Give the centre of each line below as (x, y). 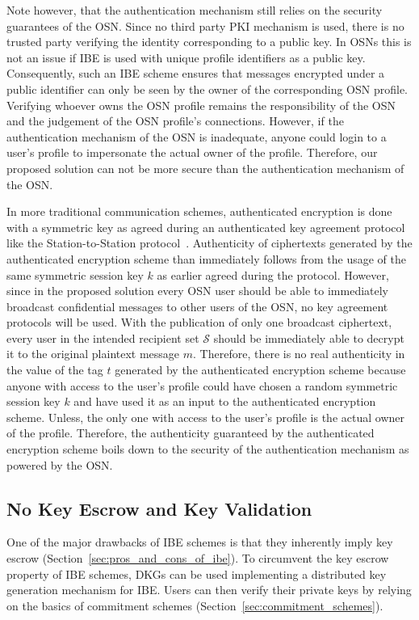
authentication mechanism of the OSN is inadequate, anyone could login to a (197, 136)
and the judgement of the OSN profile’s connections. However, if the (175, 121)
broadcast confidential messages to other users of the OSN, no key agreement (197, 306)
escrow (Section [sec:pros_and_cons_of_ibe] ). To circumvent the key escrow (198, 558)
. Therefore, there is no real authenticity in (299, 354)
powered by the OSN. (60, 464)
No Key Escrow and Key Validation (159, 508)
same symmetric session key (75, 274)
